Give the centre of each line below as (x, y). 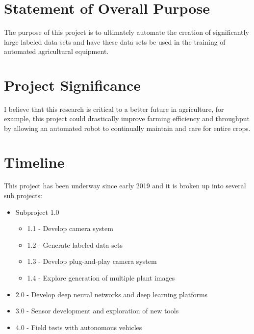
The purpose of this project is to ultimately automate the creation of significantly (127, 32)
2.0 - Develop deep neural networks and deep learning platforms (112, 294)
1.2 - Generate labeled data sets (75, 244)
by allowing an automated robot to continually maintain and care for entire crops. (127, 128)
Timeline (34, 162)
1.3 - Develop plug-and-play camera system (92, 261)
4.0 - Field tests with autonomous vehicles (79, 327)
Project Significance (72, 85)
